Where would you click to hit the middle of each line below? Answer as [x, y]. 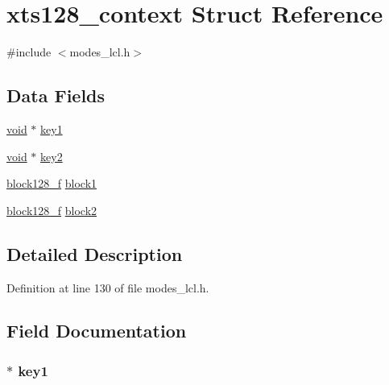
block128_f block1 [52, 183]
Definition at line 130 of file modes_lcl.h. [108, 287]
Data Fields [56, 95]
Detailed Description [95, 253]
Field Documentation [97, 331]
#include [29, 52]
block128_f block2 [52, 210]
